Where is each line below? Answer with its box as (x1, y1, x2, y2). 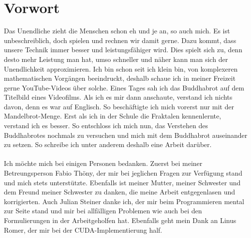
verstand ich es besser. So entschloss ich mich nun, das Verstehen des (4, 120, 208, 131)
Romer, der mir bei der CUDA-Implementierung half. (4, 224, 162, 235)
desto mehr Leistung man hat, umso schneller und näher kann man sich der (4, 54, 228, 64)
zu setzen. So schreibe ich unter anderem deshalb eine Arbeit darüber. (4, 139, 212, 149)
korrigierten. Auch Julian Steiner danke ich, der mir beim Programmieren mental (4, 196, 244, 206)
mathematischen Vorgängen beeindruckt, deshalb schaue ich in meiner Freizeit (4, 73, 236, 83)
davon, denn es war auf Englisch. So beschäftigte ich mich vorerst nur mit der (4, 101, 234, 111)
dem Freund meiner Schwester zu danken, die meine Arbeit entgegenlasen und (4, 187, 236, 197)
